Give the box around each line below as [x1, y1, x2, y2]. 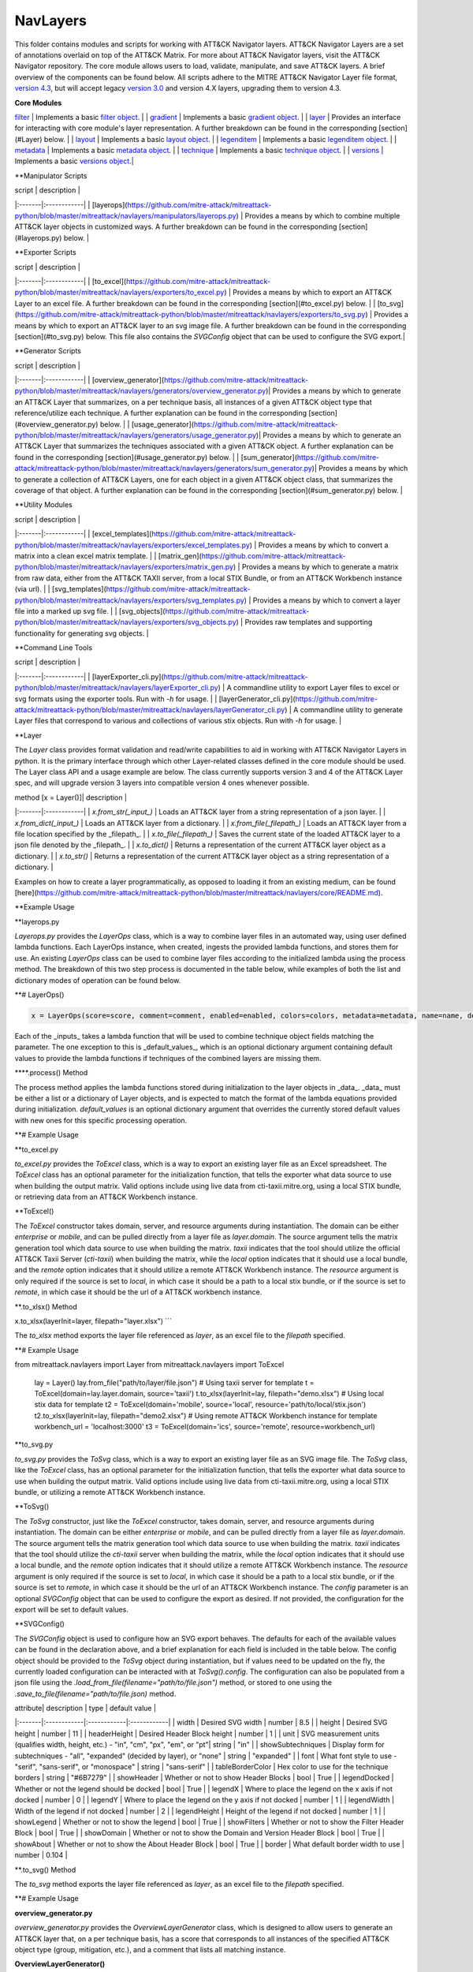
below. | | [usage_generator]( [99, 419, 195, 429]
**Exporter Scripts [14, 248, 76, 257]
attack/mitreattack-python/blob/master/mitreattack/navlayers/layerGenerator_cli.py [14, 705, 285, 715]
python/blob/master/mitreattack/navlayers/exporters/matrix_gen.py [14, 562, 234, 572]
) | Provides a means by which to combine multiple [236, 211, 400, 221]
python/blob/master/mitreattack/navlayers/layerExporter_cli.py [14, 683, 218, 693]
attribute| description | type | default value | [14, 1704, 157, 1713]
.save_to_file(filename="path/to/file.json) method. [14, 1689, 177, 1698]
